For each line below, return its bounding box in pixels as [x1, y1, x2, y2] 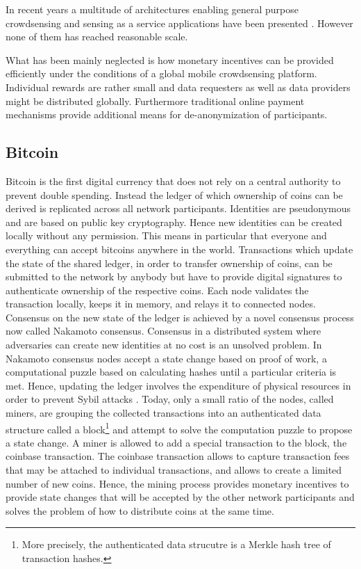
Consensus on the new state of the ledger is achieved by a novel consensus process [6, 310, 354, 324]
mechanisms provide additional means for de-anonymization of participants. [6, 107, 328, 122]
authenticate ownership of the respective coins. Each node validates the [6, 282, 309, 297]
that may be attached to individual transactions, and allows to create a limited [6, 463, 342, 477]
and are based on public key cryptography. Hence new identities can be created [6, 214, 342, 229]
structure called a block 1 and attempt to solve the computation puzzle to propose [6, 419, 353, 436]
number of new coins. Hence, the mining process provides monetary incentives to [6, 476, 349, 490]
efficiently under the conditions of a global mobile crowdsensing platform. [6, 66, 317, 81]
